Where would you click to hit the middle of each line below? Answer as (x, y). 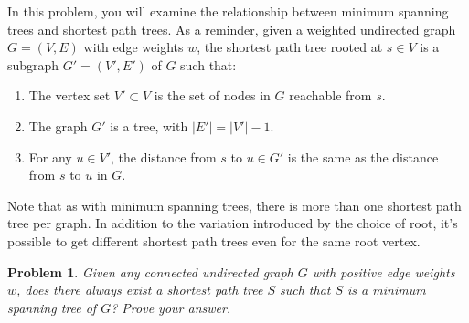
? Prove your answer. (171, 307)
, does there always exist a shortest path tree (140, 290)
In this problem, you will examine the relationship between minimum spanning (228, 11)
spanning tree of (52, 307)
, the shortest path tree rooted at (290, 47)
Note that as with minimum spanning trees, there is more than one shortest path (234, 205)
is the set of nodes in (212, 95)
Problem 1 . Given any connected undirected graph (150, 271)
